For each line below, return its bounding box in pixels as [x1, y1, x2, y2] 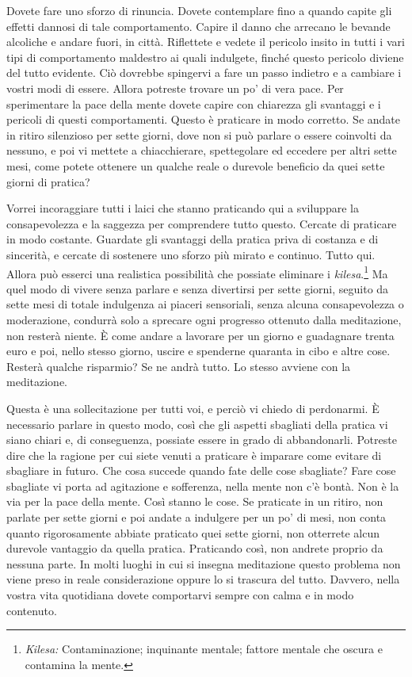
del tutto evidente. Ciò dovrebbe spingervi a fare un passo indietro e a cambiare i [6, 64, 402, 81]
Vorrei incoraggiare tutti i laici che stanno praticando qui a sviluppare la [6, 200, 359, 216]
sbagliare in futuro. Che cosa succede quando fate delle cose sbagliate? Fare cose [6, 462, 396, 479]
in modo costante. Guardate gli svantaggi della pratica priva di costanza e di [6, 231, 379, 247]
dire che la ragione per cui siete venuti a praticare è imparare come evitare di [6, 446, 382, 463]
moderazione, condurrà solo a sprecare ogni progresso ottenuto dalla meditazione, [6, 311, 402, 327]
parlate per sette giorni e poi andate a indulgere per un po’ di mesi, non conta [6, 509, 387, 526]
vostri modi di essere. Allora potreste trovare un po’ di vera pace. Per [6, 79, 344, 96]
